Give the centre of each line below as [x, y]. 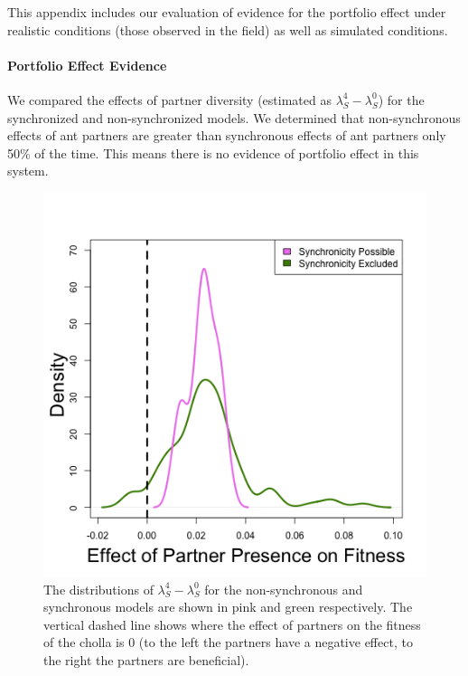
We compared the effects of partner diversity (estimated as [169, 99]
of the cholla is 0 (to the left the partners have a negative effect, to [228, 642]
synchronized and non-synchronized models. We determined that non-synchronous [234, 117]
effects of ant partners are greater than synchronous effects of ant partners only [227, 135]
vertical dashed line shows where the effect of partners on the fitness [232, 624]
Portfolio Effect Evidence [87, 65]
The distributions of [98, 589]
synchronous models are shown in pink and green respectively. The [228, 607]
